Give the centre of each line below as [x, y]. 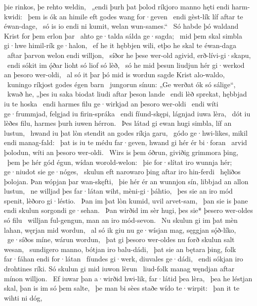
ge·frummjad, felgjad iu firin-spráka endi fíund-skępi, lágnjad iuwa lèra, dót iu [127, 113]
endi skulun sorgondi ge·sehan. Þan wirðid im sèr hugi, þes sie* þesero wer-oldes [128, 210]
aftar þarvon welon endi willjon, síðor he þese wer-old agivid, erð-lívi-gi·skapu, [129, 55]
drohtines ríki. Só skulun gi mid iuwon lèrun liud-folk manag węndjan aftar [119, 269]
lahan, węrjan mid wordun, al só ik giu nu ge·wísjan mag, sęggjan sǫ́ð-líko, [120, 229]
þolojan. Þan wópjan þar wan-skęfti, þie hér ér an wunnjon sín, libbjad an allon [126, 181]
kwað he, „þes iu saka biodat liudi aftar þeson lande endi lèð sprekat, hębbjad [127, 94]
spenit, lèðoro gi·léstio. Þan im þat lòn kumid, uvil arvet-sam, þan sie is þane [126, 200]
